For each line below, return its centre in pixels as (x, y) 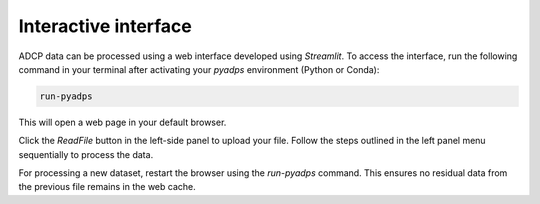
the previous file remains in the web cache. (107, 187)
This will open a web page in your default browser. (122, 122)
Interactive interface (105, 26)
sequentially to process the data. (86, 154)
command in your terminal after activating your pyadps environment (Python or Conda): (199, 69)
